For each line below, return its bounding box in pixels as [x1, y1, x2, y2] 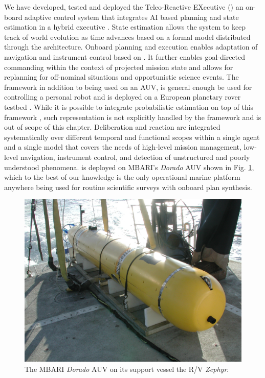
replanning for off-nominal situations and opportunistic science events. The [4, 72, 239, 82]
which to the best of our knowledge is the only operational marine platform [4, 172, 240, 182]
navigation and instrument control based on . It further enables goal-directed [4, 51, 246, 62]
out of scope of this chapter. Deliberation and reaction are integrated [4, 122, 220, 132]
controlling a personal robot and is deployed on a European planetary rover [4, 91, 241, 102]
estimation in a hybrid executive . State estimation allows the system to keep [4, 21, 246, 32]
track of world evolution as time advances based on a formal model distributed [4, 31, 251, 42]
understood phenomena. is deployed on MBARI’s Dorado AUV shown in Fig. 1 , [4, 161, 254, 172]
